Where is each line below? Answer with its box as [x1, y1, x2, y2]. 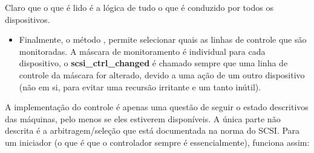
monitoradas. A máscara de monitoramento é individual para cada [19, 45, 266, 57]
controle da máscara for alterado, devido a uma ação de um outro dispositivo [19, 68, 305, 81]
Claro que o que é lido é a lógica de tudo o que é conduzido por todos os [5, 1, 273, 13]
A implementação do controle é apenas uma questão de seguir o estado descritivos [5, 101, 309, 113]
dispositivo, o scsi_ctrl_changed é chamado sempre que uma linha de [19, 57, 288, 69]
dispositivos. [5, 13, 50, 25]
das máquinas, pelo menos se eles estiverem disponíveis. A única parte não [5, 112, 281, 125]
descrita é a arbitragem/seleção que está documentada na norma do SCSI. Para [5, 124, 300, 137]
